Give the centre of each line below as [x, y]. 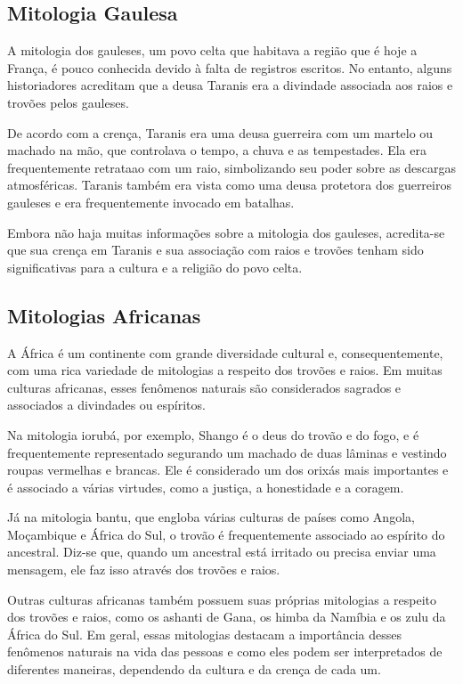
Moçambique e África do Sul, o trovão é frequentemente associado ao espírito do [226, 534]
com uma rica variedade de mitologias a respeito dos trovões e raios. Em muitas [225, 370]
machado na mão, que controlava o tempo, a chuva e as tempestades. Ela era [217, 150]
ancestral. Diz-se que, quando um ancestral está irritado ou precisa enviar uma [222, 552]
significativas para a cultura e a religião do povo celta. [155, 267]
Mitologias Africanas [104, 315]
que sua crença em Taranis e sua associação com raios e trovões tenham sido [215, 250]
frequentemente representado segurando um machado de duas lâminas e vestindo [227, 452]
